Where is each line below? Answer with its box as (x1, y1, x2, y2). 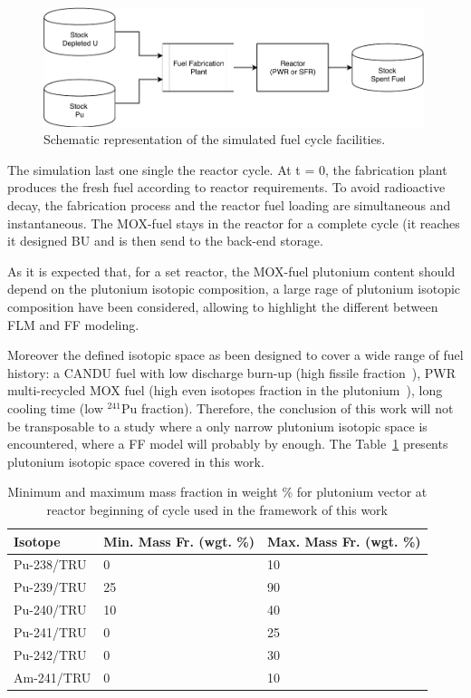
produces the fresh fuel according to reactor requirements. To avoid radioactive (7, 178, 446, 197)
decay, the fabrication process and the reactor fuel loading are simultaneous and (7, 196, 451, 214)
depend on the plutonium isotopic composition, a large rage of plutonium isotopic (7, 279, 461, 298)
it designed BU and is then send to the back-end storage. (7, 231, 323, 250)
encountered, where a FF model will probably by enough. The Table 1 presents (7, 434, 448, 453)
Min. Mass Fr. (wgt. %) (103, 531, 255, 550)
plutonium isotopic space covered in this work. (7, 451, 264, 470)
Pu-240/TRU (14, 600, 87, 619)
